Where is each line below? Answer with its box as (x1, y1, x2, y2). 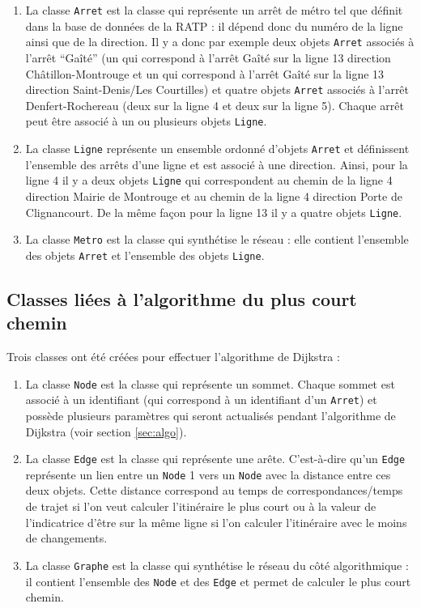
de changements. (25, 529, 108, 546)
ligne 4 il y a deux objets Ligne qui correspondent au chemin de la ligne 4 (25, 172, 393, 189)
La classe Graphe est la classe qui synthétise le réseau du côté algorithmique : (25, 556, 409, 573)
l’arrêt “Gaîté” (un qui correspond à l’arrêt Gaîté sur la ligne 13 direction (25, 49, 391, 66)
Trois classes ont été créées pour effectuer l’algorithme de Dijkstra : (6, 348, 340, 365)
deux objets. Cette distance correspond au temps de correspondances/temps (25, 482, 403, 499)
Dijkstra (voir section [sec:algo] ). (25, 423, 187, 440)
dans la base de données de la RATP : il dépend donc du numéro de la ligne (25, 17, 403, 34)
